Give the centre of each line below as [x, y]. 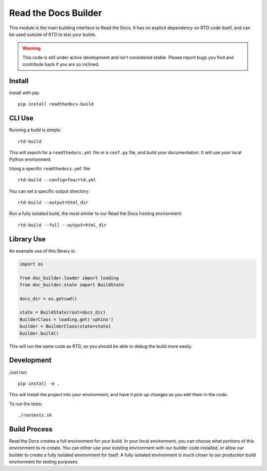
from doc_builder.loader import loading [69, 278]
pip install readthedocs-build [56, 104]
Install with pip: [24, 93]
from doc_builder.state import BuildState [72, 285]
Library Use [27, 239]
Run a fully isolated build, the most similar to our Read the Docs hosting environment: [96, 213]
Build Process [31, 429]
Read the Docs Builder [56, 13]
